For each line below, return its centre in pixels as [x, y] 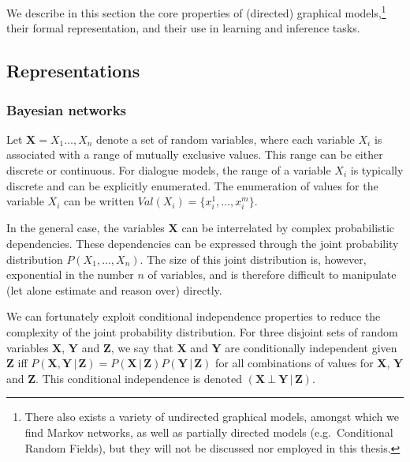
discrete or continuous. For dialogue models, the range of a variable [169, 170]
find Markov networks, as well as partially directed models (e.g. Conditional [209, 432]
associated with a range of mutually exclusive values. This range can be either [195, 154]
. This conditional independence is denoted [139, 378]
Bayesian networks [66, 109]
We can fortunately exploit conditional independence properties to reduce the [194, 316]
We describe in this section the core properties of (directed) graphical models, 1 [196, 11]
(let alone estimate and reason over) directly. [114, 289]
